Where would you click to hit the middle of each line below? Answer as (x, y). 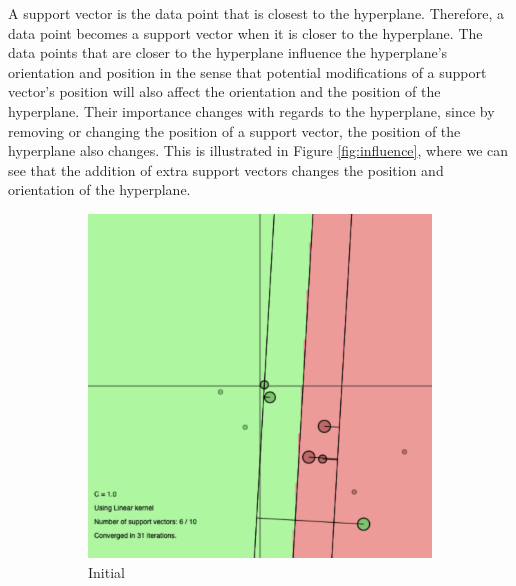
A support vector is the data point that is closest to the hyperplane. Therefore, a (256, 13)
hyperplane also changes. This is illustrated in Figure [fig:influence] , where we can (258, 150)
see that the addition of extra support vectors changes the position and (226, 169)
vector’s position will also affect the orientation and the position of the (224, 91)
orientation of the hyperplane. (99, 189)
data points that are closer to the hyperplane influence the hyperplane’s (228, 52)
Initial (106, 571)
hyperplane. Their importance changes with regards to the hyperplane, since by (251, 110)
